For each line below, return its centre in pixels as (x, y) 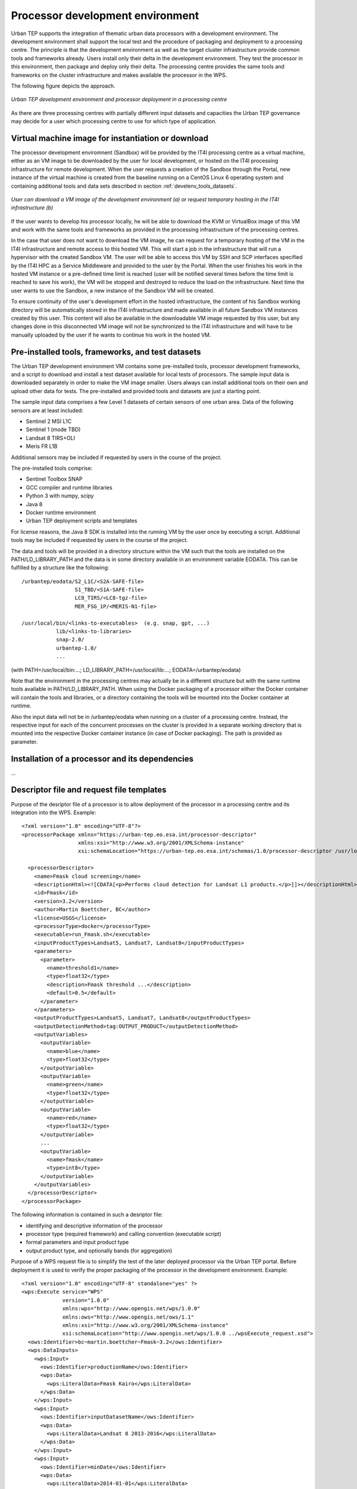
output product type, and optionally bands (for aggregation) (99, 1250)
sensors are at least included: (47, 410)
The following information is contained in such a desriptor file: (87, 1214)
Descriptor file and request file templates (89, 790)
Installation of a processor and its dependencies (102, 758)
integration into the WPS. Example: (54, 812)
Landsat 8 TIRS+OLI (51, 438)
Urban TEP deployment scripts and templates (82, 521)
